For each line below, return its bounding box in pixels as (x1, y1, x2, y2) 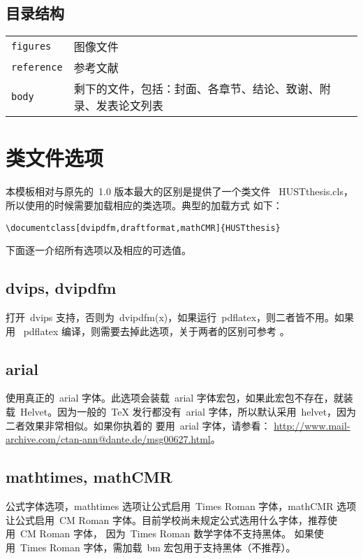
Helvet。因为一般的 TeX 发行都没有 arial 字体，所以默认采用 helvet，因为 (20, 404, 357, 418)
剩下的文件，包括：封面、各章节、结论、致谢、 (73, 80, 320, 97)
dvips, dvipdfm (6, 277, 117, 299)
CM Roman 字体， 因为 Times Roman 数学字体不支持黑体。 (20, 526, 292, 541)
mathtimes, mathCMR (6, 466, 172, 488)
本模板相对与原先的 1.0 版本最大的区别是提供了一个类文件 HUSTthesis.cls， (6, 184, 353, 199)
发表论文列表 (96, 97, 163, 114)
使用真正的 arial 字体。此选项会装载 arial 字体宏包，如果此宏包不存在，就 (6, 390, 343, 405)
